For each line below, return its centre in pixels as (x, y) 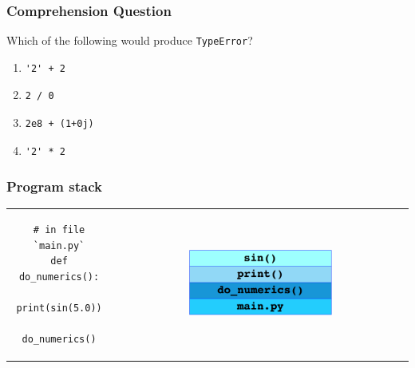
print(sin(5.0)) (59, 309)
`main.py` (59, 245)
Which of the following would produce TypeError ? (130, 40)
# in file (59, 230)
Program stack (54, 186)
